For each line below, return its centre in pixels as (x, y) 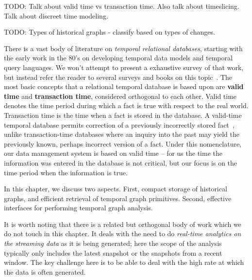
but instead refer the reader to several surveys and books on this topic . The (118, 77)
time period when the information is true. (66, 172)
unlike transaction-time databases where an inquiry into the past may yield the (122, 134)
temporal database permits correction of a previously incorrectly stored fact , (119, 124)
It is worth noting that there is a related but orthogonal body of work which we (123, 224)
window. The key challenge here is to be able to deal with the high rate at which (124, 262)
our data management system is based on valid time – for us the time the (113, 153)
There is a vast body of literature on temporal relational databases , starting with (123, 48)
